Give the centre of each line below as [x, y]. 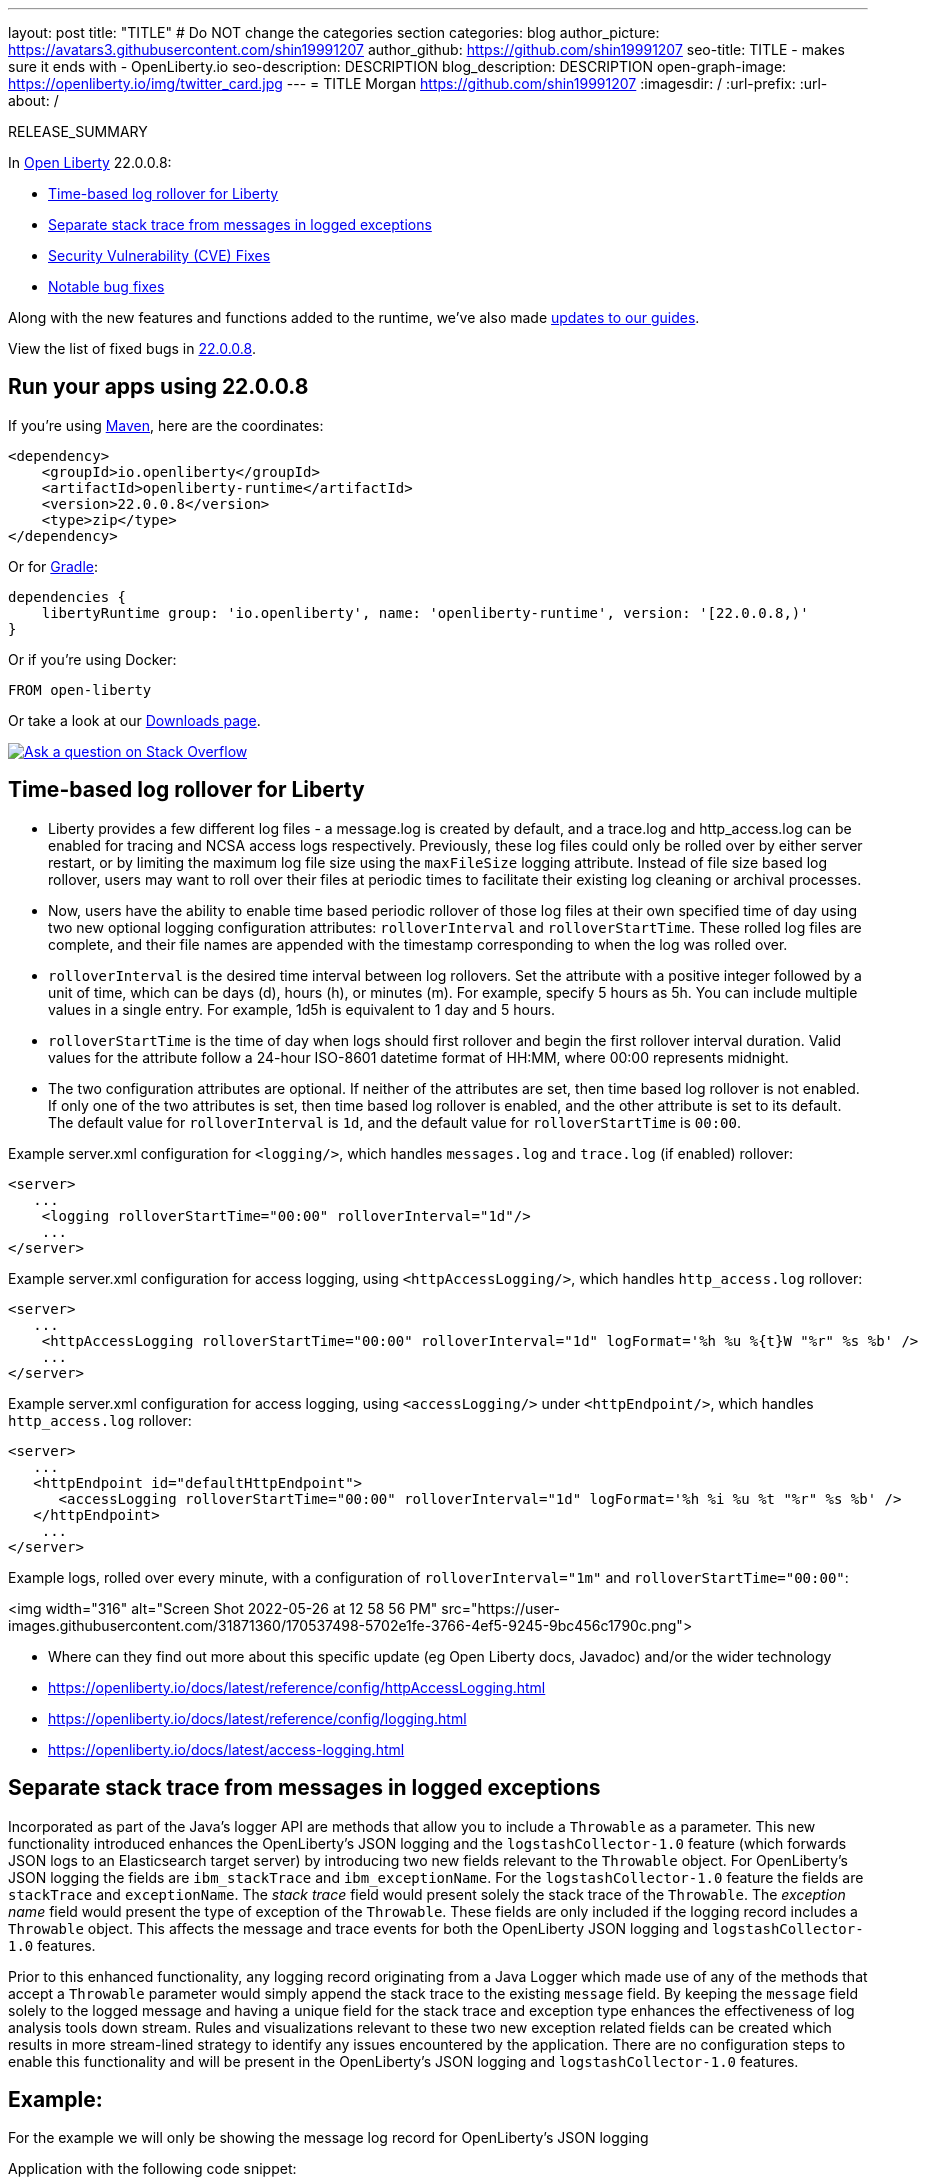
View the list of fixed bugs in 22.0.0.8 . [132, 348]
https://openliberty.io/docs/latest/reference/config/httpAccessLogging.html [297, 1687]
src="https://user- [501, 1608]
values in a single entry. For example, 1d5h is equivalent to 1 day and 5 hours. [301, 1009]
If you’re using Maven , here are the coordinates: [166, 425]
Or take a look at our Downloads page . [134, 720]
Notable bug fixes [106, 286]
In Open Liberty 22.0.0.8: [90, 162]
